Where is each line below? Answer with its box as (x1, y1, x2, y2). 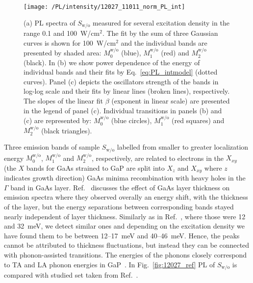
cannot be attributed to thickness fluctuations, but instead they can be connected (4, 240, 250, 250)
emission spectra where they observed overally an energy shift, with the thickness (4, 192, 248, 202)
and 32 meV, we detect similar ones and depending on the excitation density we (4, 221, 245, 231)
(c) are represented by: (24, 115, 92, 126)
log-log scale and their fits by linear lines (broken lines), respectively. (24, 86, 230, 96)
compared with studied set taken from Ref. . (4, 270, 138, 280)
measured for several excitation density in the (93, 17, 229, 27)
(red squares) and (171, 115, 225, 126)
